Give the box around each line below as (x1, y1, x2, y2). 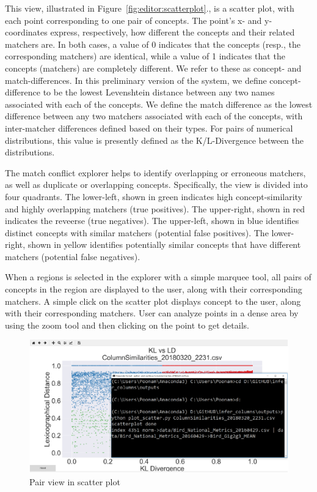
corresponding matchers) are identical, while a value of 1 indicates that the (5, 50, 285, 62)
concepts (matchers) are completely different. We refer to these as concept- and (5, 61, 302, 74)
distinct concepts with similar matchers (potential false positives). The (5, 226, 269, 239)
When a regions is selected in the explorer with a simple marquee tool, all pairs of (5, 270, 312, 283)
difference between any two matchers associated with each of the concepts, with (5, 110, 303, 122)
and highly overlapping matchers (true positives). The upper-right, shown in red (5, 202, 305, 215)
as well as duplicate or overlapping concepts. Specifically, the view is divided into (5, 178, 308, 191)
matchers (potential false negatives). (5, 250, 140, 263)
